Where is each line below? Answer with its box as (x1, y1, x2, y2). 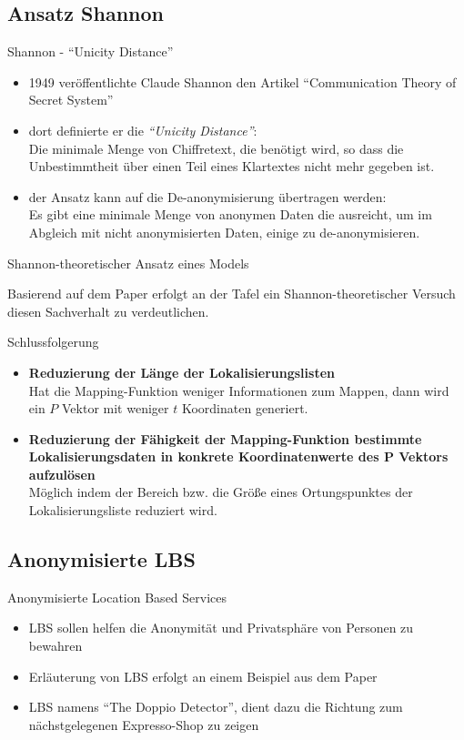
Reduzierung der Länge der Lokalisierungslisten (28, 362, 335, 381)
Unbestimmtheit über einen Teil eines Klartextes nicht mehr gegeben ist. (28, 157, 435, 176)
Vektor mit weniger (62, 399, 169, 418)
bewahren (28, 636, 83, 655)
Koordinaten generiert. (181, 399, 308, 418)
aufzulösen (28, 464, 96, 483)
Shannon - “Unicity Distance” (7, 42, 174, 61)
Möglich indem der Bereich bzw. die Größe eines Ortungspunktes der (28, 482, 413, 502)
